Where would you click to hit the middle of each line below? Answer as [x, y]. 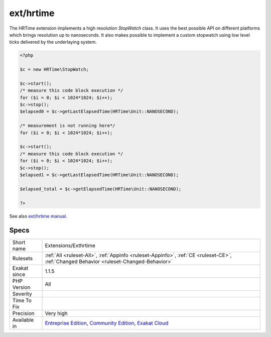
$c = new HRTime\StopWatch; [54, 70]
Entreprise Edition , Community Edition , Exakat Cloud [107, 323]
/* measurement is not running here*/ [67, 126]
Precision [23, 313]
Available [23, 320]
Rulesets [22, 259]
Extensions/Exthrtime [70, 246]
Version [21, 287]
